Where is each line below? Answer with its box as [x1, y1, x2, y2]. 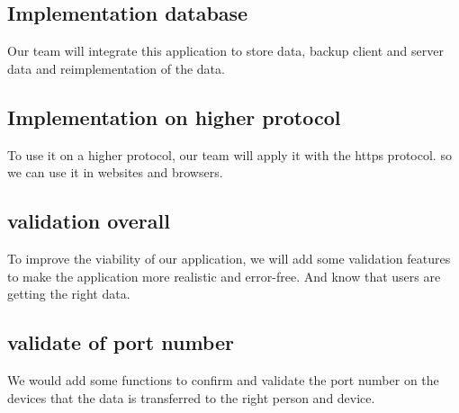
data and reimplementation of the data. [7, 58, 225, 77]
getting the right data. [7, 284, 130, 303]
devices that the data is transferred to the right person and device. [7, 388, 375, 407]
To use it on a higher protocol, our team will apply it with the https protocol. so [7, 145, 452, 164]
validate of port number [7, 328, 234, 356]
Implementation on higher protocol [7, 103, 341, 130]
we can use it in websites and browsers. [7, 163, 223, 182]
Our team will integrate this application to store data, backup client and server [7, 41, 444, 60]
